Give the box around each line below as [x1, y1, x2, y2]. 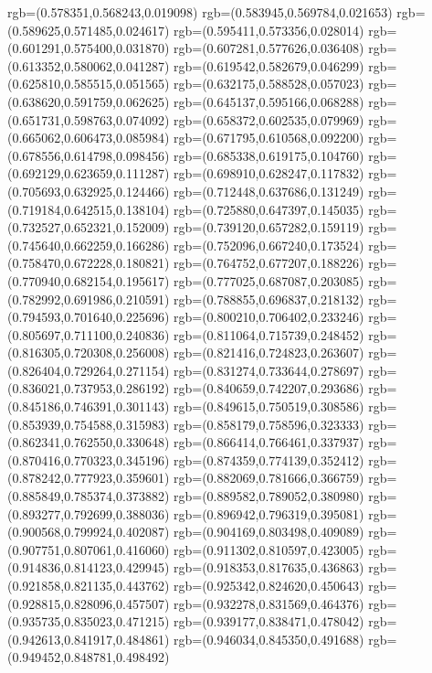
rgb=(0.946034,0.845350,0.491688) [174, 629, 364, 648]
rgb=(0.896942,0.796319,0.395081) [174, 504, 364, 523]
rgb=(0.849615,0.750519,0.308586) [174, 397, 364, 416]
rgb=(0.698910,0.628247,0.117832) [174, 164, 364, 183]
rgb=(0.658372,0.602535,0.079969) [174, 110, 364, 129]
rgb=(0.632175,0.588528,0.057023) [174, 74, 364, 93]
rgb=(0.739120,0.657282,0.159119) [174, 218, 364, 237]
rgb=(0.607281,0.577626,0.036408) [174, 38, 364, 58]
